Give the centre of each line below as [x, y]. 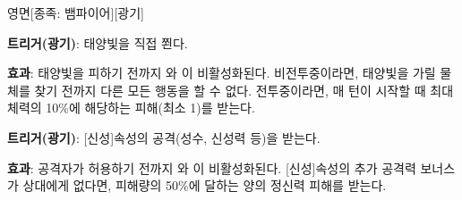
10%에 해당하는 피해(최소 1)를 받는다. [150, 108]
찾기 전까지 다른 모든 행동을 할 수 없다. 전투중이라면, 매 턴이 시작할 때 [230, 90]
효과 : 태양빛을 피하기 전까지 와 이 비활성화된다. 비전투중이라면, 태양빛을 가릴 [222, 73]
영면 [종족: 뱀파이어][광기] [76, 12]
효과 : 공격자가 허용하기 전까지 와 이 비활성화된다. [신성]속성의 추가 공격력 [212, 167]
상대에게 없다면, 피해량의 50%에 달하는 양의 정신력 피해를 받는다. [205, 185]
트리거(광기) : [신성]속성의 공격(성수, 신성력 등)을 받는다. [164, 137]
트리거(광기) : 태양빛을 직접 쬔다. [98, 42]
